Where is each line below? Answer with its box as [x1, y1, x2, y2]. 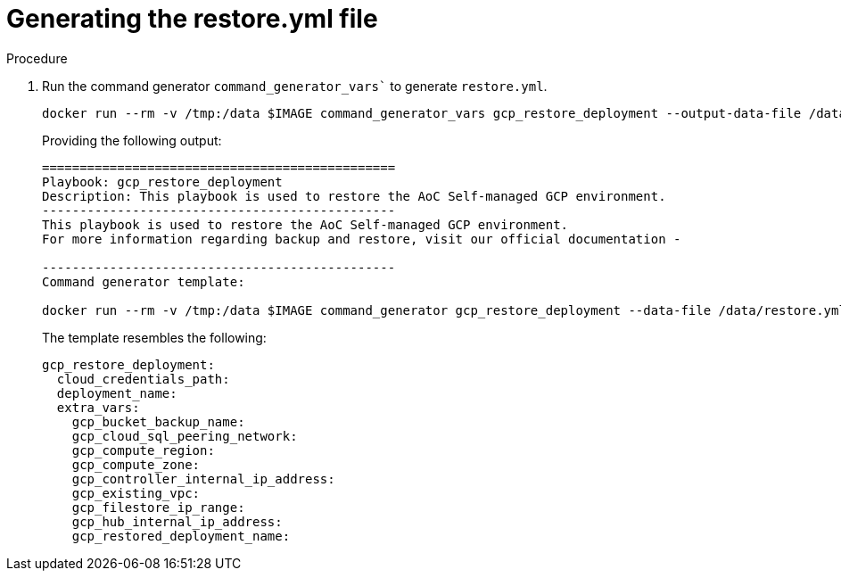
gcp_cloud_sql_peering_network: [71, 428, 298, 443]
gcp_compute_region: [71, 442, 215, 458]
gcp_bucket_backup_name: [71, 414, 245, 429]
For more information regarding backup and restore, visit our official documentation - [42, 231, 681, 246]
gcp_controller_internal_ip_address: [71, 471, 335, 486]
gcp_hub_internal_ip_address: [71, 514, 283, 529]
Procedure [6, 50, 68, 66]
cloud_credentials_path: [56, 371, 230, 386]
